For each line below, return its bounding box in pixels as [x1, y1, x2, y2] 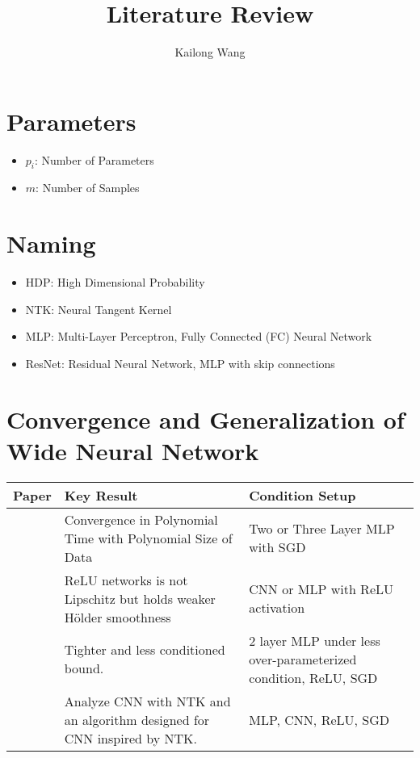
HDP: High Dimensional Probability [25, 274, 205, 291]
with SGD [249, 538, 306, 557]
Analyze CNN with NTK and [64, 691, 231, 710]
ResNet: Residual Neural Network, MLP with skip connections [25, 354, 335, 371]
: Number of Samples [36, 179, 140, 196]
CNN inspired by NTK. [64, 728, 197, 748]
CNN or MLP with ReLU [249, 580, 394, 599]
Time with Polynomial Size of [64, 528, 233, 547]
